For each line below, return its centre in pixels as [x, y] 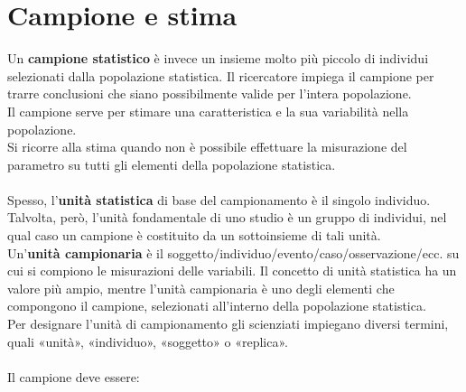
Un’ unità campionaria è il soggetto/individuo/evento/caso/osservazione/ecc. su [233, 252]
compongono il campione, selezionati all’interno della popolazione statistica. [217, 306]
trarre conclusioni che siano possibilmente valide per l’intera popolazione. [210, 93]
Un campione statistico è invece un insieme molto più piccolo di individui [218, 58]
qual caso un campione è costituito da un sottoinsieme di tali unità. [194, 235]
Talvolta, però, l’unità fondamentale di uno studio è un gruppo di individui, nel [227, 217]
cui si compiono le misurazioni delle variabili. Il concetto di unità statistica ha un [232, 271]
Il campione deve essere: [74, 376]
